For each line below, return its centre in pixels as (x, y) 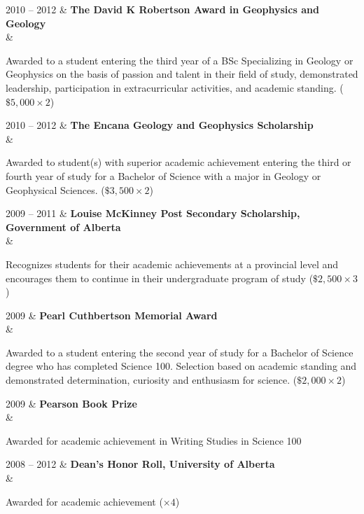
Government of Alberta (63, 227)
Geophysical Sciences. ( (55, 189)
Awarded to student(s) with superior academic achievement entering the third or (178, 162)
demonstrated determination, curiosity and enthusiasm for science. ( (152, 380)
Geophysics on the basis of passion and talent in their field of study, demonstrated (182, 74)
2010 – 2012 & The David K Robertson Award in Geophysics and (162, 9)
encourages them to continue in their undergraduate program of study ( (160, 278)
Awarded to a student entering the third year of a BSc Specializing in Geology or (180, 60)
